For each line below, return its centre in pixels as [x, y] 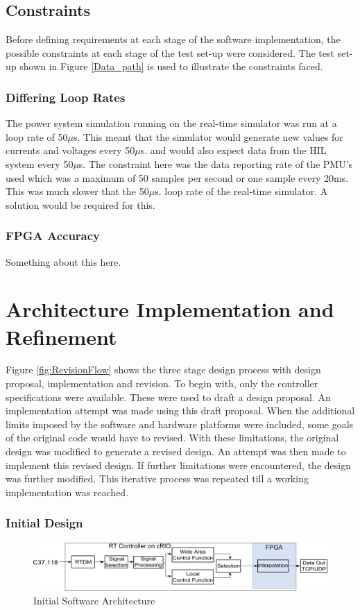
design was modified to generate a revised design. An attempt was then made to [176, 451]
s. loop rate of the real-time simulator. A [241, 191]
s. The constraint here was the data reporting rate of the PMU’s [216, 163]
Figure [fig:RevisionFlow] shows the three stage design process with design [163, 370]
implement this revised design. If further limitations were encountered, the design [178, 465]
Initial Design [44, 523]
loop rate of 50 [37, 136]
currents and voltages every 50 [70, 150]
